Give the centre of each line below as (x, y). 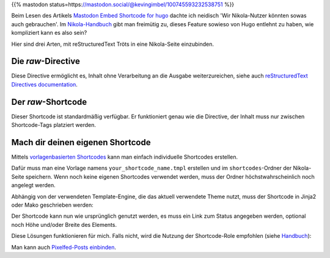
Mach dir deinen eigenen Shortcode (81, 142)
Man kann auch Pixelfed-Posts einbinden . (64, 247)
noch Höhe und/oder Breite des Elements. (64, 224)
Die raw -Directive (46, 61)
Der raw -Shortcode (49, 102)
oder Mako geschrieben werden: (53, 205)
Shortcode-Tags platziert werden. (54, 125)
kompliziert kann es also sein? (49, 33)
